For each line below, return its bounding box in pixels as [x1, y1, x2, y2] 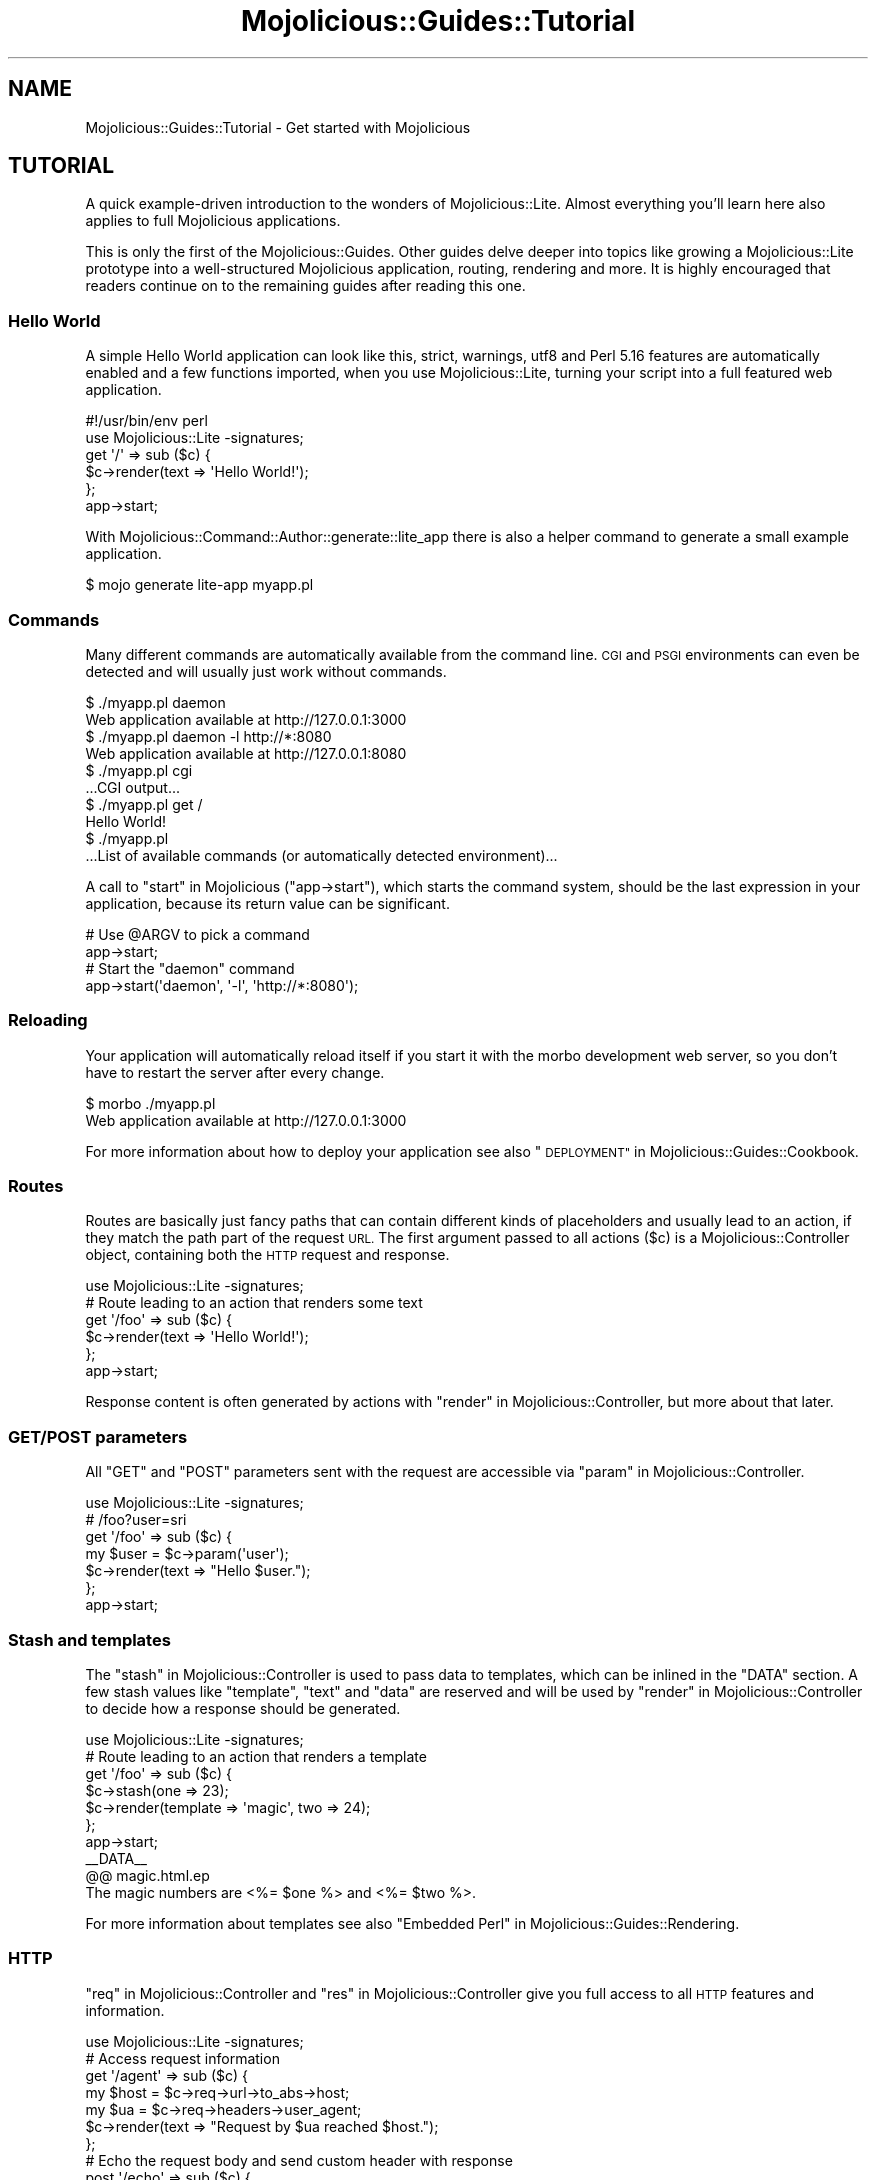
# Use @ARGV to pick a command [85, 925, 310, 943]
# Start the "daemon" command [85, 959, 295, 977]
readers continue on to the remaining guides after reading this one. [85, 277, 526, 295]
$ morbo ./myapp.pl [85, 1094, 216, 1112]
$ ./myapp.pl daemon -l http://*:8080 [85, 727, 332, 745]
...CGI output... [85, 778, 181, 796]
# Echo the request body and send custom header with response [85, 2151, 513, 2169]
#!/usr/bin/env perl [85, 412, 208, 430]
